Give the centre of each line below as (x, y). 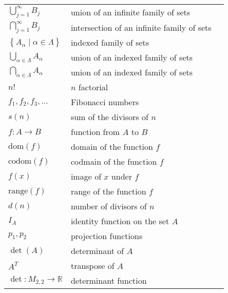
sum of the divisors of (109, 117)
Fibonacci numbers (105, 102)
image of (86, 177)
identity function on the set (120, 221)
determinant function (109, 281)
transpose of (92, 266)
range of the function (108, 191)
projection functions (107, 236)
